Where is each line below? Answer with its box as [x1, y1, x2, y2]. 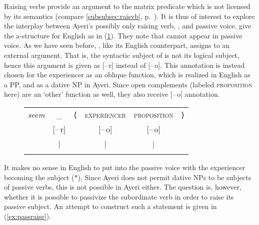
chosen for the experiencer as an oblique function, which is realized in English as [4, 69, 250, 80]
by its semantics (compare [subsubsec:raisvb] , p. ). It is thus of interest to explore [4, 10, 255, 21]
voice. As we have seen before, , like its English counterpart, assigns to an [4, 40, 230, 50]
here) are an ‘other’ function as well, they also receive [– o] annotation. [4, 89, 220, 99]
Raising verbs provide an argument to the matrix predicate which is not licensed [4, 1, 250, 11]
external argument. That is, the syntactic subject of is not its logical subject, [4, 49, 239, 60]
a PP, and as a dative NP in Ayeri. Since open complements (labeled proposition [4, 79, 252, 89]
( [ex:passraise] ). [4, 211, 51, 221]
